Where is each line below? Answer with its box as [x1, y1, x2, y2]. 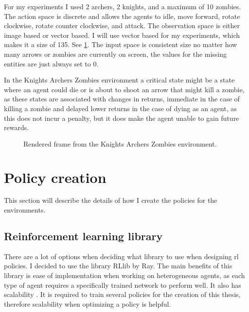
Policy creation [4, 167, 107, 187]
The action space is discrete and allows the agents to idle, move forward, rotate [4, 11, 240, 21]
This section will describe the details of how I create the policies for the [4, 195, 217, 205]
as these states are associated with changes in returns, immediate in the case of [4, 94, 240, 104]
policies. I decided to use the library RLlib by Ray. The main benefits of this [4, 261, 232, 271]
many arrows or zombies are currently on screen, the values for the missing [4, 49, 227, 59]
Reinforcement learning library [4, 229, 163, 244]
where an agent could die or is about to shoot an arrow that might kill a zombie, [4, 84, 245, 94]
